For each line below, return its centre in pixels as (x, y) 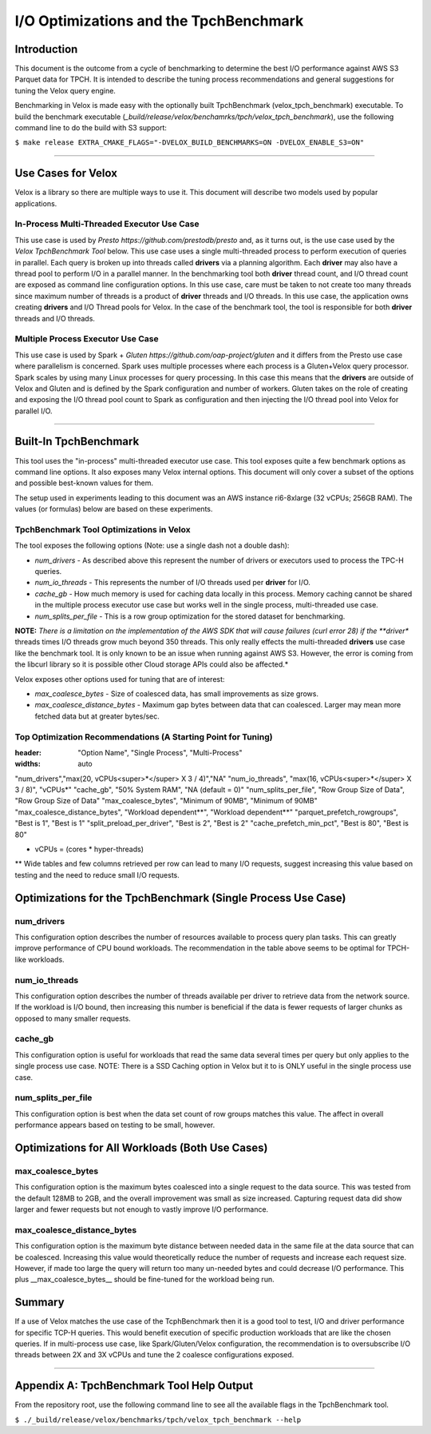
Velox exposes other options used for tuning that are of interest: (120, 679)
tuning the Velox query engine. (65, 90)
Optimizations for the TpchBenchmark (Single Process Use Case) (180, 898)
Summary (40, 1303)
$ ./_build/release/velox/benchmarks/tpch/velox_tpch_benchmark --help (158, 1420)
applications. (36, 203)
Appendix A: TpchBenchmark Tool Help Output (134, 1386)
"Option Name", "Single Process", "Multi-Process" (160, 752)
